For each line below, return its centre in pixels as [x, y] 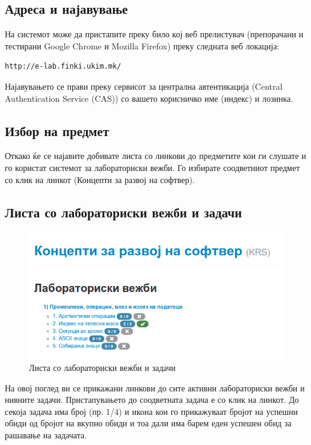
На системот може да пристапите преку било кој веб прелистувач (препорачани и [154, 34]
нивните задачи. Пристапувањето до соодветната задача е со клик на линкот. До [152, 400]
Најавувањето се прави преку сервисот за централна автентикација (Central [144, 86]
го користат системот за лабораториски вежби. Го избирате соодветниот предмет [152, 167]
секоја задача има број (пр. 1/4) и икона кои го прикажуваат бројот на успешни [152, 411]
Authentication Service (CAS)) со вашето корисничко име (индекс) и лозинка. [149, 98]
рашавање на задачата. [46, 434]
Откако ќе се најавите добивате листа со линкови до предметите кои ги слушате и [155, 156]
